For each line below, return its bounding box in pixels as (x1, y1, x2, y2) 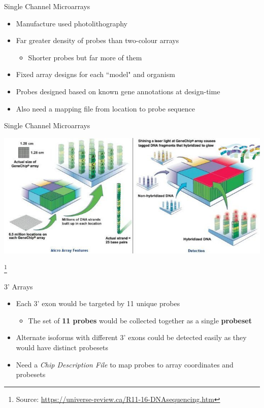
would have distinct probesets (16, 342, 108, 353)
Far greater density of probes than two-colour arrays (16, 35, 179, 46)
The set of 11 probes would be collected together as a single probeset (28, 315, 252, 325)
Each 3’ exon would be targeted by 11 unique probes (16, 298, 180, 309)
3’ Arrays (4, 281, 33, 291)
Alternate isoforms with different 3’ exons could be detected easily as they (16, 332, 247, 343)
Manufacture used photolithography (16, 18, 127, 28)
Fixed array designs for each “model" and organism (16, 69, 175, 80)
